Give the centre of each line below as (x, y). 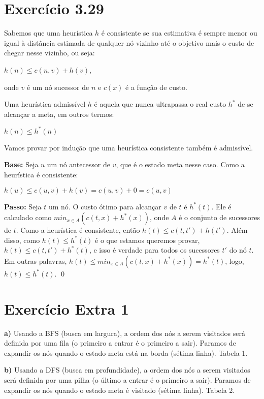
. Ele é (221, 206)
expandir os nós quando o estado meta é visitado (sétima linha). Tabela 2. (120, 390)
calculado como (28, 217)
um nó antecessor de (78, 164)
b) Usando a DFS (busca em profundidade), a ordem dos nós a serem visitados (127, 370)
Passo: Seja (23, 206)
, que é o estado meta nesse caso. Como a (180, 164)
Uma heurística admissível (45, 104)
